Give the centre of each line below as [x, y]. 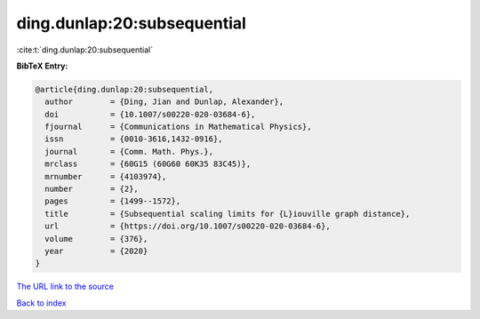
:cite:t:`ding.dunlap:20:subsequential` [85, 50]
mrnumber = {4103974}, [106, 176]
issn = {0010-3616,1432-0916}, [134, 139]
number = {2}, [92, 189]
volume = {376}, [96, 239]
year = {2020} [96, 251]
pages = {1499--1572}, [113, 201]
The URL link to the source [65, 287]
